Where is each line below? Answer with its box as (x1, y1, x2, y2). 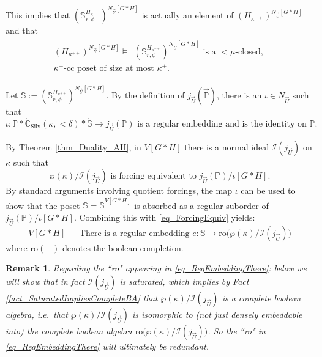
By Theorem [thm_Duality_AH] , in (6, 140, 141, 153)
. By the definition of (106, 89, 185, 101)
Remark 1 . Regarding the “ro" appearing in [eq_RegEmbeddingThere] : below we (6, 262, 307, 274)
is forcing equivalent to (110, 172, 197, 181)
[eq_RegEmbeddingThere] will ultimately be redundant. (6, 340, 209, 353)
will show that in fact (6, 275, 85, 288)
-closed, (235, 47, 263, 56)
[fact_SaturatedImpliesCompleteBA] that (6, 292, 158, 304)
